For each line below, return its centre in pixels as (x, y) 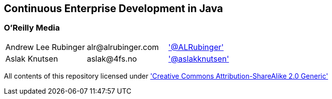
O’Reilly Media (32, 28)
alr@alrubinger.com (123, 47)
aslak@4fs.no (112, 58)
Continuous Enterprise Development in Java (114, 8)
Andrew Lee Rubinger (45, 47)
